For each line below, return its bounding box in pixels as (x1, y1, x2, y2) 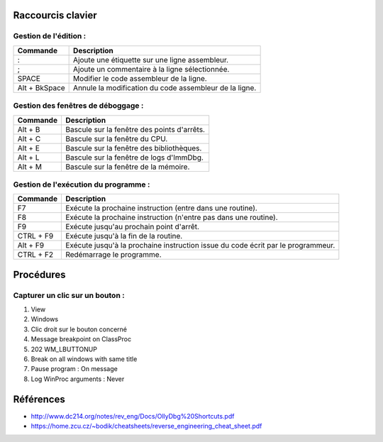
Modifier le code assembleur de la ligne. (73, 73, 207, 83)
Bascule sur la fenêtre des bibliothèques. (65, 143, 202, 153)
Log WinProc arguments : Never (30, 375, 125, 383)
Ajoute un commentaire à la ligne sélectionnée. (73, 64, 230, 74)
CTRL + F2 (17, 250, 53, 260)
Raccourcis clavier (13, 9, 97, 21)
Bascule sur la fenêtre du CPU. (65, 133, 168, 143)
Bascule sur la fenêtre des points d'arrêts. (65, 124, 206, 134)
